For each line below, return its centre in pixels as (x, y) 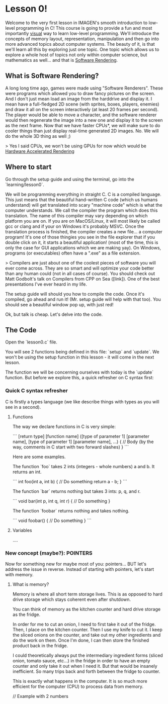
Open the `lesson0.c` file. (31, 342)
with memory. (19, 574)
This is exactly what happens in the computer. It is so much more (80, 681)
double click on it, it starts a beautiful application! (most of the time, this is (82, 242)
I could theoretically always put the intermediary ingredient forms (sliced (88, 655)
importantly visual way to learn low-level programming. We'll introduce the (82, 33)
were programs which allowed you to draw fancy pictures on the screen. (80, 93)
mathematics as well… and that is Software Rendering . (62, 60)
